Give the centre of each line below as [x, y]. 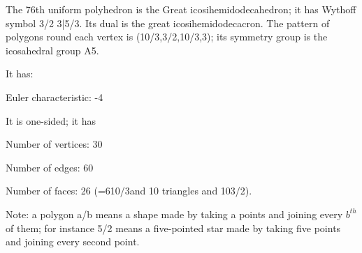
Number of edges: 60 [50, 167]
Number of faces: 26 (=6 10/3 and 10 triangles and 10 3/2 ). [129, 191]
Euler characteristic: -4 [55, 97]
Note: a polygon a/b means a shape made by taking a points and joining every [174, 214]
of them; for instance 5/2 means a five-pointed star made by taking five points [173, 228]
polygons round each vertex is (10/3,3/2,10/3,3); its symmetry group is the [167, 37]
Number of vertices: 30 [54, 144]
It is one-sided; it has [51, 120]
